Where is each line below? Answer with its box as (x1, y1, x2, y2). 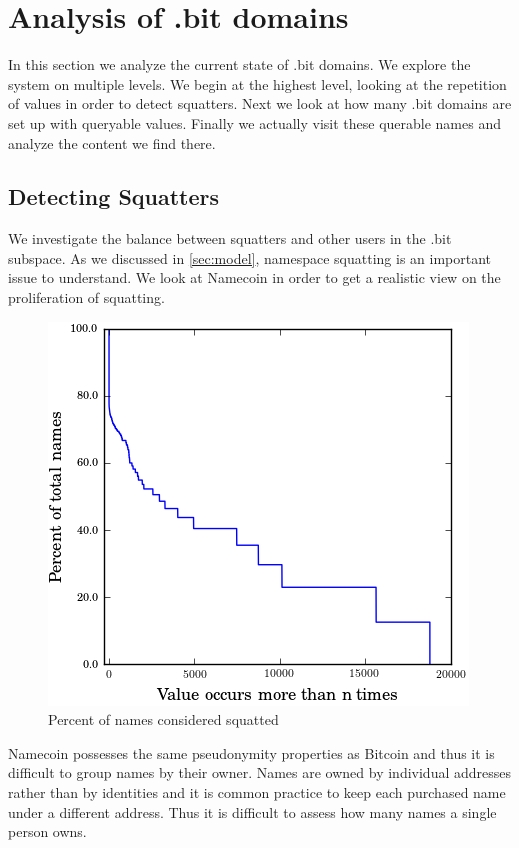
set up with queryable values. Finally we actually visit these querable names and (8, 112, 501, 133)
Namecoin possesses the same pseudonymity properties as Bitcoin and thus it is (8, 742, 495, 763)
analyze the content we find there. (8, 132, 216, 153)
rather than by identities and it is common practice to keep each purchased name (8, 782, 506, 803)
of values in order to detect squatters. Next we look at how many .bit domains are (8, 93, 512, 114)
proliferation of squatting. (8, 287, 165, 308)
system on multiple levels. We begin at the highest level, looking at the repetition (8, 73, 507, 94)
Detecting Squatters (8, 181, 220, 212)
